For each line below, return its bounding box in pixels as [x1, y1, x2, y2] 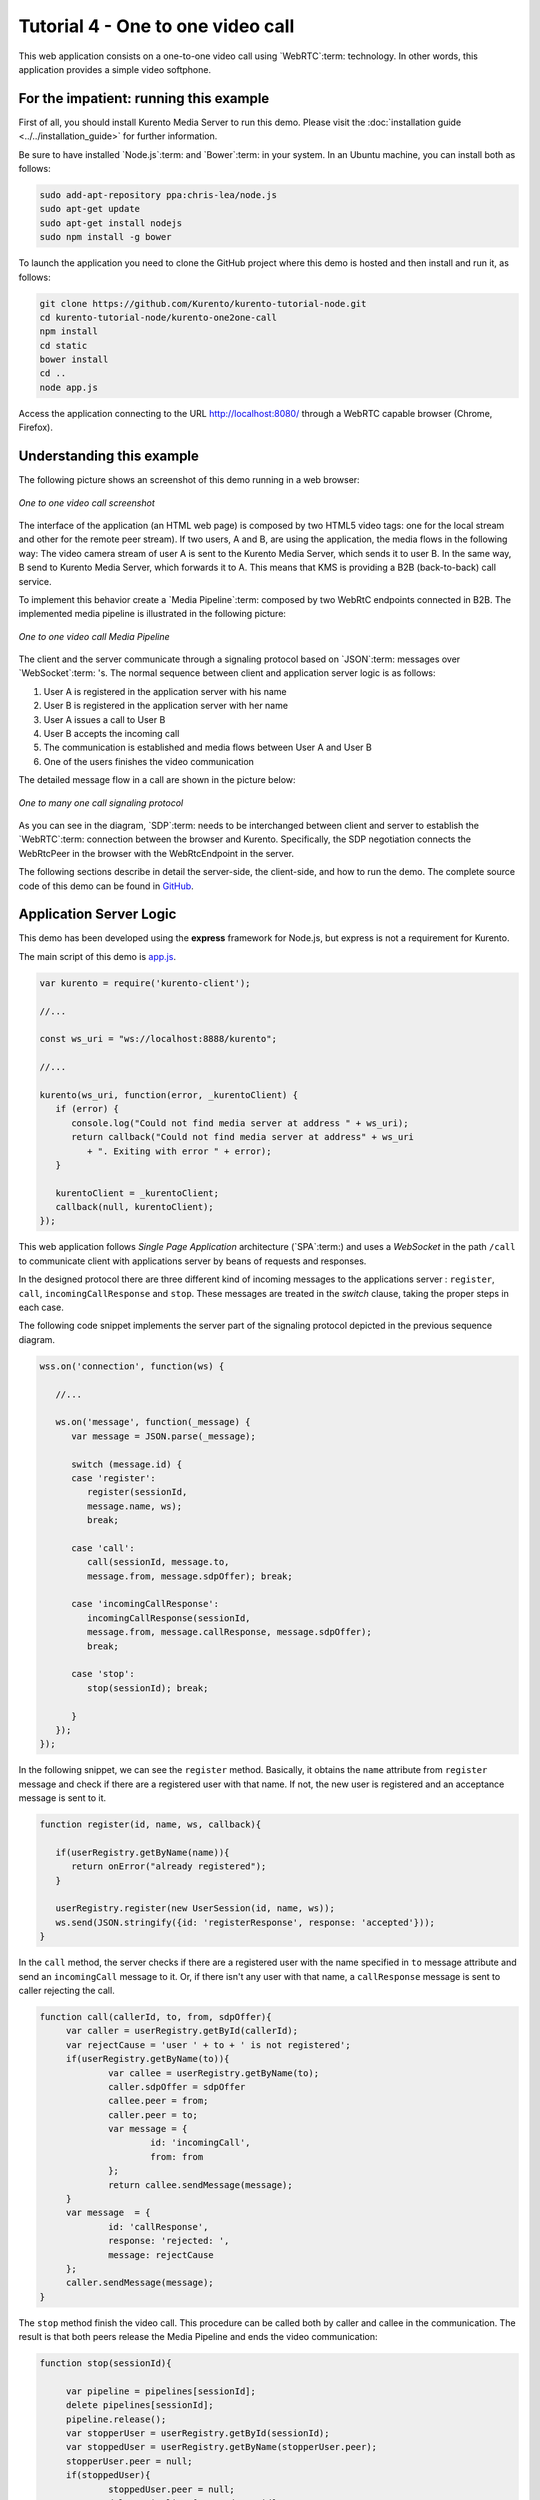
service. [18, 575, 52, 587]
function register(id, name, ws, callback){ [39, 1819, 262, 1830]
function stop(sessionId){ [39, 2358, 172, 2369]
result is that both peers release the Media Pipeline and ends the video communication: [18, 2331, 378, 2343]
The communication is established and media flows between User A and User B [43, 741, 372, 754]
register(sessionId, [86, 1486, 188, 1498]
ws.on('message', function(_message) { [55, 1416, 251, 1428]
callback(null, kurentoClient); [55, 1201, 214, 1213]
